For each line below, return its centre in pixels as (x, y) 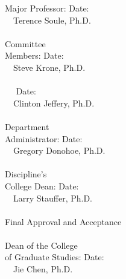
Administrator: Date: (44, 138)
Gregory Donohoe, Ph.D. (59, 150)
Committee (25, 43)
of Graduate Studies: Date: (55, 257)
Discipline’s (26, 174)
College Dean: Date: (42, 185)
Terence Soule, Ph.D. (52, 20)
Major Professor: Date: (47, 8)
